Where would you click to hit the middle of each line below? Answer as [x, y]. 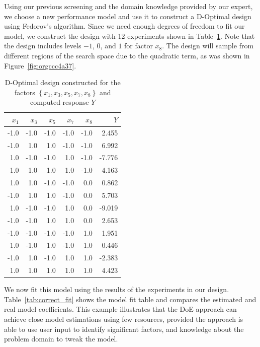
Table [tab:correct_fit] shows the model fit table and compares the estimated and [130, 299]
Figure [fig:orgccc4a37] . [40, 65]
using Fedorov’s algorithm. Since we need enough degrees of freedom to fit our [124, 26]
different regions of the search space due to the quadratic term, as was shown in [127, 55]
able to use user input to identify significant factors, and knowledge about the [124, 329]
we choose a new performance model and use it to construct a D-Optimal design [128, 16]
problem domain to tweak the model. [61, 339]
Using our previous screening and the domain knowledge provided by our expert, [128, 6]
